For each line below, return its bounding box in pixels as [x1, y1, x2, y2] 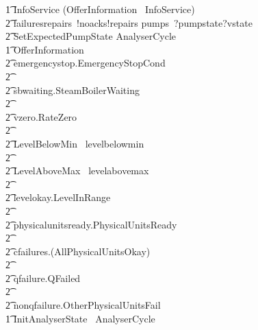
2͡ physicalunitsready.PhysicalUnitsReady [5, 217, 177, 231]
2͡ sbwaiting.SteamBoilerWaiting [5, 82, 140, 97]
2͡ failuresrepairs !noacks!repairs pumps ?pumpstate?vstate [5, 15, 253, 30]
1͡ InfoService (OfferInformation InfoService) [5, 2, 195, 16]
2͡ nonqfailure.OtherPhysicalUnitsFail [5, 298, 161, 312]
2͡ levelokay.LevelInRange [5, 190, 111, 204]
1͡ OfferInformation [5, 42, 84, 56]
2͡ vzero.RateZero [5, 109, 77, 123]
